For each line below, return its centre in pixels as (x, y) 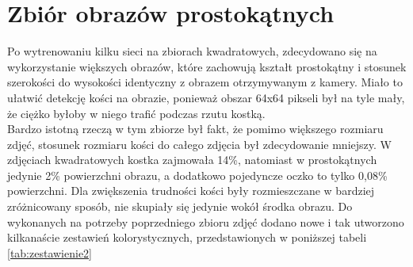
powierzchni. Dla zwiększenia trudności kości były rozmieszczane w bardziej (191, 191)
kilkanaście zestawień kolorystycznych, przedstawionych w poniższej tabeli (187, 237)
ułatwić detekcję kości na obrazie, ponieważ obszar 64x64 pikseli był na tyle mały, (206, 97)
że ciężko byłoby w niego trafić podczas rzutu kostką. (136, 113)
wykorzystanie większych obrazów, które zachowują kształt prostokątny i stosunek (207, 66)
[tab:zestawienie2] (50, 252)
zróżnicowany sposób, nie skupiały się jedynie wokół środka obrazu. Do (180, 206)
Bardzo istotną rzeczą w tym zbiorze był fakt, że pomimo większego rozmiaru (195, 129)
